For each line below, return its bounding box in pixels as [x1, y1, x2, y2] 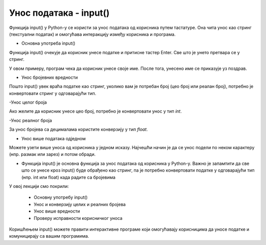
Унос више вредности [33, 208, 80, 214]
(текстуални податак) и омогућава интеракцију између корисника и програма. [9, 31, 176, 37]
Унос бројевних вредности [21, 74, 78, 80]
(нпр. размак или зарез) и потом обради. [9, 152, 96, 157]
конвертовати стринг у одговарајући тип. [9, 90, 97, 96]
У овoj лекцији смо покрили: [9, 183, 69, 189]
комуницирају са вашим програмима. [9, 233, 90, 239]
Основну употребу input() [33, 194, 88, 200]
